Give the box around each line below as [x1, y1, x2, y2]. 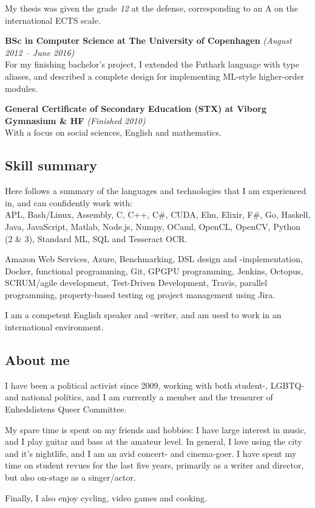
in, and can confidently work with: [5, 196, 133, 209]
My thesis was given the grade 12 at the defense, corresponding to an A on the [5, 2, 299, 14]
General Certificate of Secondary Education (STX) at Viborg [5, 102, 266, 115]
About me [5, 350, 70, 369]
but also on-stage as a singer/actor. [5, 471, 136, 484]
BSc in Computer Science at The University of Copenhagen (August [5, 34, 292, 47]
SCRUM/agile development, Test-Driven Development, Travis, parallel [5, 276, 268, 289]
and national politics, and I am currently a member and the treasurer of [5, 391, 273, 403]
